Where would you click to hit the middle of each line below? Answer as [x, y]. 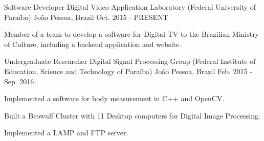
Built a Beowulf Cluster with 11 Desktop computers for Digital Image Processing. [132, 115]
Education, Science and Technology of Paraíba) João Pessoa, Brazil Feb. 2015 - [128, 71]
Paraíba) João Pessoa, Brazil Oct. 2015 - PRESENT [86, 17]
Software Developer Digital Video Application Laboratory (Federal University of [130, 7]
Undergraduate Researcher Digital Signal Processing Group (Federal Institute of [130, 61]
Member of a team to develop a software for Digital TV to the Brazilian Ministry [132, 34]
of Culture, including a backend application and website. [93, 44]
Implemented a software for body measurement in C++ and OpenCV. [114, 98]
